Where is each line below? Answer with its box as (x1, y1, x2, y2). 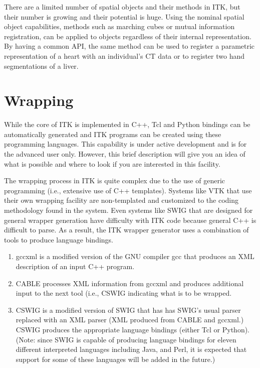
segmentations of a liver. (4, 60, 79, 71)
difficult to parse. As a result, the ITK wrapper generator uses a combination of (4, 224, 249, 235)
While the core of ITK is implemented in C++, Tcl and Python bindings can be (4, 119, 250, 130)
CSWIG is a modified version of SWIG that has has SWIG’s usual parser (16, 304, 241, 315)
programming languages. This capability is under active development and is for (4, 139, 247, 149)
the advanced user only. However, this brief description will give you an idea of (4, 149, 245, 159)
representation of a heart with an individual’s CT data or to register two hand (4, 50, 244, 61)
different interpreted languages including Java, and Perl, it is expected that (16, 344, 247, 354)
